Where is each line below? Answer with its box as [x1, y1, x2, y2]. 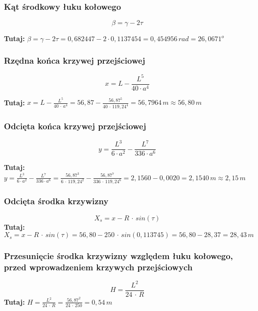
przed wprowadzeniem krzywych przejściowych [4, 261, 193, 273]
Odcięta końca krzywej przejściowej [4, 120, 146, 132]
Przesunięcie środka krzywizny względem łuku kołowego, [4, 250, 233, 262]
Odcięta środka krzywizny [4, 195, 109, 207]
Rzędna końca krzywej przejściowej [4, 54, 145, 66]
